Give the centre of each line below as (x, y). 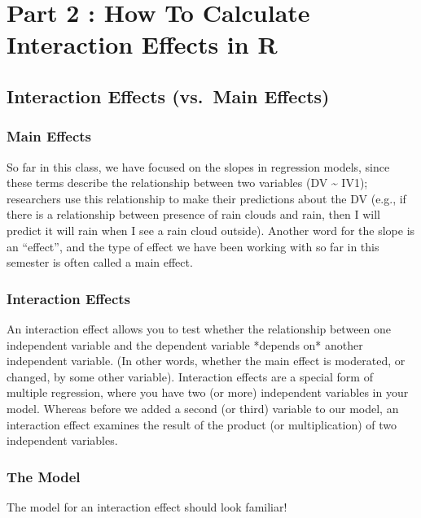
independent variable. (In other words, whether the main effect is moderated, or (206, 361)
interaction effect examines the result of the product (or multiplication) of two (202, 424)
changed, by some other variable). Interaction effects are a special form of (190, 376)
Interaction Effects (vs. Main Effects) (168, 96)
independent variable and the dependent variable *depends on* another (185, 344)
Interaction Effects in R (142, 44)
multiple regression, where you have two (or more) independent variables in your (208, 392)
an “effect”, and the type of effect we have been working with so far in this (193, 246)
